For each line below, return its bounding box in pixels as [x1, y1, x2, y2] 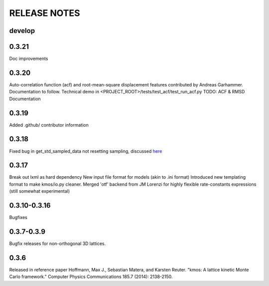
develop [9, 26, 35, 35]
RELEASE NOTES [9, 7, 80, 18]
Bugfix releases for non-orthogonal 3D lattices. [9, 241, 106, 247]
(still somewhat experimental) [9, 188, 70, 194]
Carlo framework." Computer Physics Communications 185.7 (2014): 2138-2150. [9, 274, 173, 280]
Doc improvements [9, 55, 48, 62]
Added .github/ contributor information [9, 122, 89, 128]
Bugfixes [9, 215, 27, 221]
